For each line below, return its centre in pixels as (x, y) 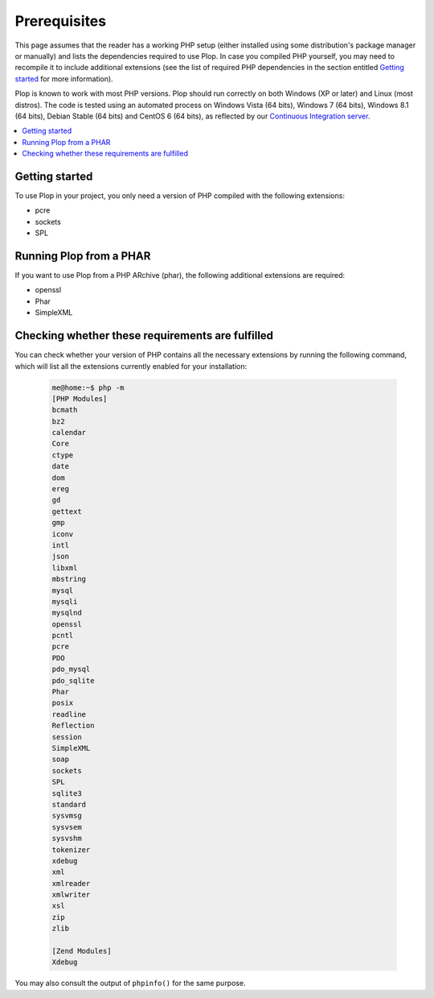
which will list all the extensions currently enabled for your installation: (131, 366)
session (67, 737)
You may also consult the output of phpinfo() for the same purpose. (130, 984)
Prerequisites (61, 21)
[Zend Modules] (82, 951)
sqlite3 (67, 793)
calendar (69, 433)
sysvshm (67, 839)
